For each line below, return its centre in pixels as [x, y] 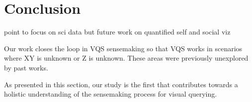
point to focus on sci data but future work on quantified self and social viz [117, 32]
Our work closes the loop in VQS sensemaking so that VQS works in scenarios [123, 48]
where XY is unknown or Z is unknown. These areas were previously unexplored [126, 58]
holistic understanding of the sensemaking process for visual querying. [111, 94]
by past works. [26, 67]
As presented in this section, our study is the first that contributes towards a [121, 84]
